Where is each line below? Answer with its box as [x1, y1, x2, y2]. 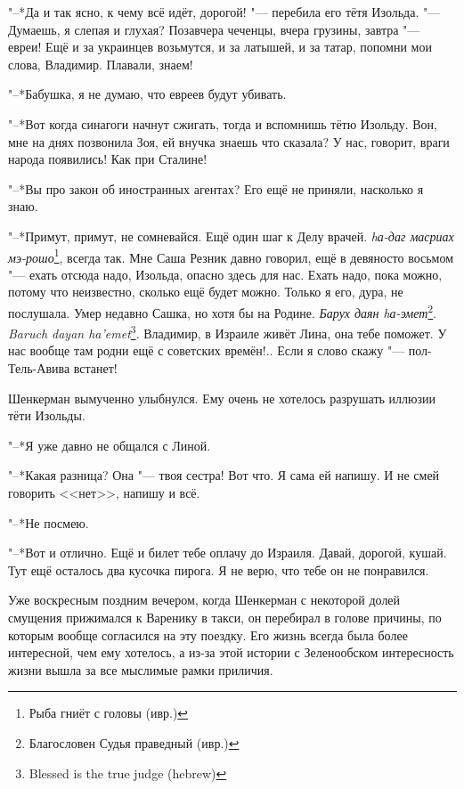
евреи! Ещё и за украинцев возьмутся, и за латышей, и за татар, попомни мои [8, 37, 432, 56]
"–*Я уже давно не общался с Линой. [8, 435, 211, 454]
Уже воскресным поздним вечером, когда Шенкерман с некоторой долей [8, 590, 401, 609]
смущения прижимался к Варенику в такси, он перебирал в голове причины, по [8, 608, 442, 626]
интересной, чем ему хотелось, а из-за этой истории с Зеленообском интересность [8, 643, 454, 662]
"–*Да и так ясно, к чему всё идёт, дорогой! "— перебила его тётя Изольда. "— [8, 3, 441, 20]
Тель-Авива [8, 359, 70, 378]
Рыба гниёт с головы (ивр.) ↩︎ [28, 704, 189, 722]
